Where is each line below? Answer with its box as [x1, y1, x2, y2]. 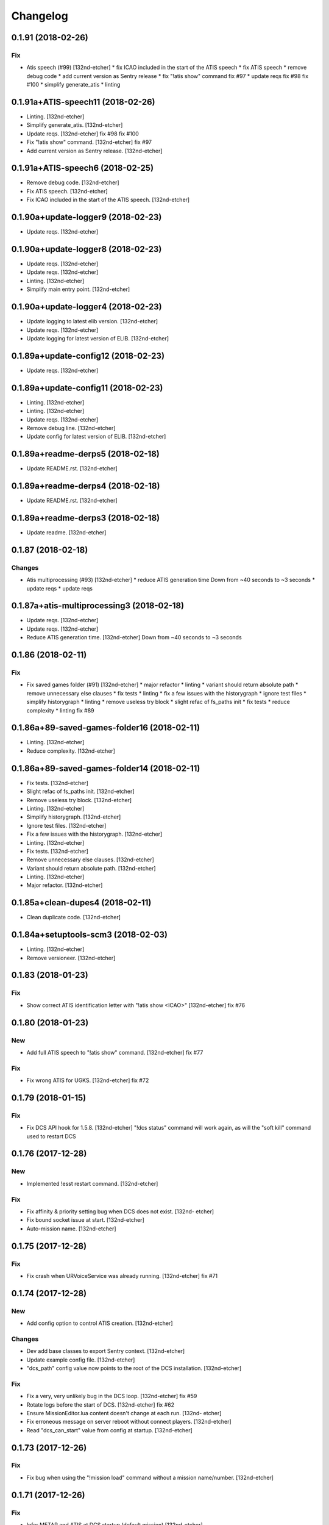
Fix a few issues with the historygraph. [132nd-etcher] [26, 830, 163, 838]
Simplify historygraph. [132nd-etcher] [26, 813, 121, 820]
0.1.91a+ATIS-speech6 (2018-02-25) [11, 163, 154, 173]
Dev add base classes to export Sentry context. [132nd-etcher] [26, 1347, 185, 1355]
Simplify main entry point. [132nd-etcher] [26, 285, 130, 293]
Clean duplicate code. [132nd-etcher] [26, 914, 121, 921]
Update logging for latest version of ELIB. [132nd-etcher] [26, 334, 169, 342]
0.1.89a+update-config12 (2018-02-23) [11, 351, 164, 361]
